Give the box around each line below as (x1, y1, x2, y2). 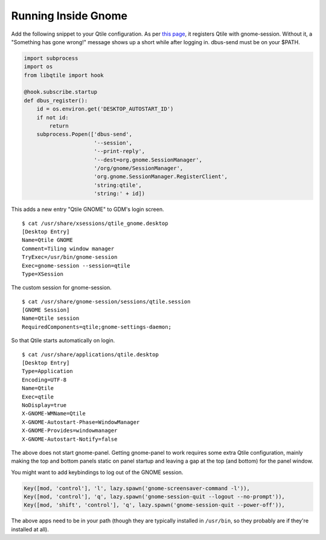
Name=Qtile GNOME (22, 236, 73, 244)
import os (24, 63, 53, 70)
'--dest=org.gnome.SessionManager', (94, 156, 202, 163)
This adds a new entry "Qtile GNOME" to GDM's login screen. (11, 206, 164, 213)
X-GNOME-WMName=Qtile (22, 410, 86, 417)
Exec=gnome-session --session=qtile (22, 262, 130, 269)
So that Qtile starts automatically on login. (11, 337, 115, 344)
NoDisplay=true (22, 402, 67, 408)
